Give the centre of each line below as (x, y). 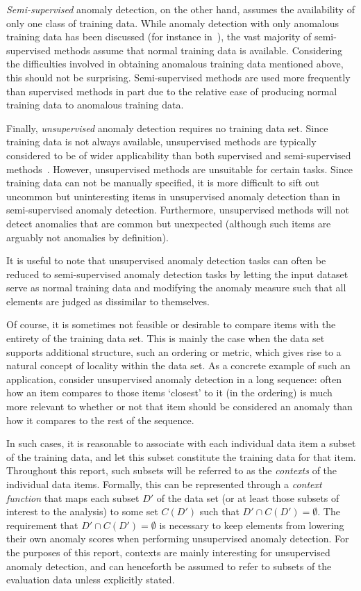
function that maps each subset (73, 497)
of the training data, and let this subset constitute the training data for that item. (181, 456)
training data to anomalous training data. (95, 105)
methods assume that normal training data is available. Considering (198, 50)
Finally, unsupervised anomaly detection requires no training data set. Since (167, 128)
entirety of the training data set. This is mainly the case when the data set (166, 338)
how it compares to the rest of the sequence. (100, 420)
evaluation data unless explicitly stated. (91, 580)
